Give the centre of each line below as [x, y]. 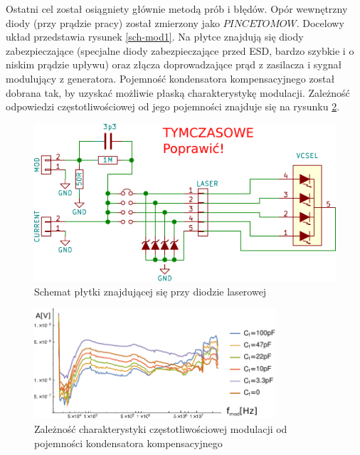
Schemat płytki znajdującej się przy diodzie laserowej [150, 291]
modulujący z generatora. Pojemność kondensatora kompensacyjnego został [170, 78]
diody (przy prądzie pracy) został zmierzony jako [113, 22]
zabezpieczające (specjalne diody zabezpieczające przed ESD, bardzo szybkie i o [180, 50]
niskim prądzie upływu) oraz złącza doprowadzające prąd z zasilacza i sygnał [174, 64]
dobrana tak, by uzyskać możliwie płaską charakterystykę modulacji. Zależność [178, 92]
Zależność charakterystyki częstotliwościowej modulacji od [161, 429]
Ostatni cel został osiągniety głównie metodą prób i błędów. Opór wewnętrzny [177, 9]
